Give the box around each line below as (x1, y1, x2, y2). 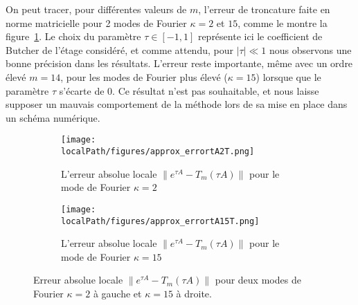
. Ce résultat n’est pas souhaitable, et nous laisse (112, 83, 319, 98)
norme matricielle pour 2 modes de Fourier (6, 15, 187, 30)
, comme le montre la (238, 15, 328, 30)
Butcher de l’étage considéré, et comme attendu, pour (6, 42, 233, 57)
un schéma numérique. (6, 110, 100, 124)
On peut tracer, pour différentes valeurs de (6, 2, 187, 16)
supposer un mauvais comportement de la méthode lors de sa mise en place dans (6, 97, 348, 111)
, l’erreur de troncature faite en (198, 2, 330, 16)
